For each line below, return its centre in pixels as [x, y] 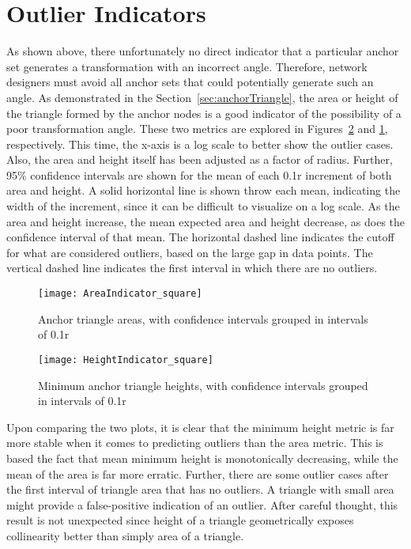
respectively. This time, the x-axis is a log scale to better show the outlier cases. [200, 144]
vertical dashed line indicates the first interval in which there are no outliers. [192, 268]
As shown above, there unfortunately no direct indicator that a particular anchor [203, 51]
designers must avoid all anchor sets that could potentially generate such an [190, 82]
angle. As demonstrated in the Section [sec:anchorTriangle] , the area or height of [202, 97]
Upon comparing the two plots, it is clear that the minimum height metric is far [200, 427]
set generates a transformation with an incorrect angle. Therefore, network [187, 66]
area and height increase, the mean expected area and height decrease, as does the [206, 221]
